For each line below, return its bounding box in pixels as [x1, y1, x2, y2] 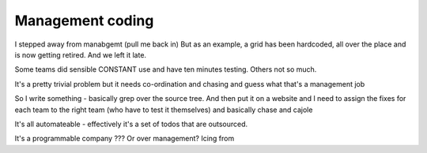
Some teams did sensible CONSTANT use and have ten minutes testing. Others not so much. [14, 65, 317, 74]
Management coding [14, 12, 154, 29]
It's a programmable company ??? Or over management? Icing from [14, 134, 235, 144]
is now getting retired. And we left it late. [14, 50, 146, 59]
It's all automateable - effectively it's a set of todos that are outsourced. [14, 119, 248, 129]
